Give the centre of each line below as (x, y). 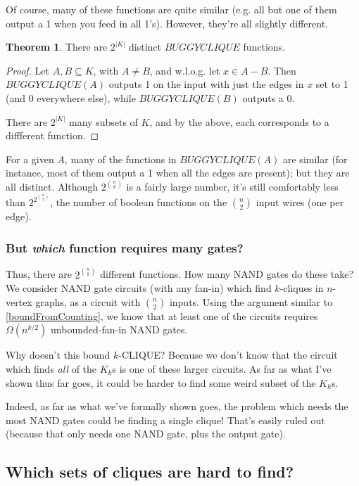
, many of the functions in (120, 159)
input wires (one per (300, 202)
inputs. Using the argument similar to (251, 301)
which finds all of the (51, 368)
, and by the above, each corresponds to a (239, 121)
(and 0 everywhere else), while (71, 97)
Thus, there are (39, 274)
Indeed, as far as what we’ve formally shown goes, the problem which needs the (177, 406)
